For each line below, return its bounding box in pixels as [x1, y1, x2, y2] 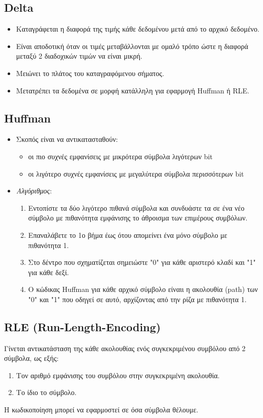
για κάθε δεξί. [28, 266, 69, 277]
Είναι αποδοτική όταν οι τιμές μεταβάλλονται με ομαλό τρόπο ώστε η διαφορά [16, 40, 248, 51]
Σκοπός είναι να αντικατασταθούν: [16, 134, 118, 144]
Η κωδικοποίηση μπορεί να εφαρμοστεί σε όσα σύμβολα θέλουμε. [4, 404, 198, 415]
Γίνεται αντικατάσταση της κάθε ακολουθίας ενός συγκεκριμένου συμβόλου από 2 [4, 342, 246, 353]
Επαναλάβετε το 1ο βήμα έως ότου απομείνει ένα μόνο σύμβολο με [28, 229, 227, 240]
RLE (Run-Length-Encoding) [4, 318, 161, 334]
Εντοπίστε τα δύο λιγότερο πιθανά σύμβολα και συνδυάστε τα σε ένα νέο [28, 202, 245, 213]
